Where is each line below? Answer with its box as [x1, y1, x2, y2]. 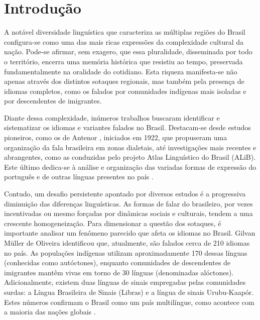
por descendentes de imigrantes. [4, 95, 102, 106]
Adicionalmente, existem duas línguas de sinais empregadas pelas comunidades [4, 277, 246, 287]
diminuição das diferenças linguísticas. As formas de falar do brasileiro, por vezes [4, 198, 253, 208]
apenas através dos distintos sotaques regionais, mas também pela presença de [4, 76, 244, 86]
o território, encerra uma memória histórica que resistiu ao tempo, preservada [4, 56, 243, 66]
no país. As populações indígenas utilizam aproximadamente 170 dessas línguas [4, 247, 247, 258]
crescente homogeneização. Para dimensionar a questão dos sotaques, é [4, 218, 221, 228]
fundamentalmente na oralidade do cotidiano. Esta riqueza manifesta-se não [4, 66, 237, 76]
